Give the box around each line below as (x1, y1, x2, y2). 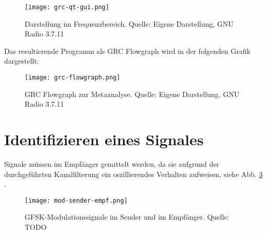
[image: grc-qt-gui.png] (25, 4, 109, 11)
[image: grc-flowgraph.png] (25, 74, 121, 82)
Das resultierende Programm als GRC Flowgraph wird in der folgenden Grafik (4, 45, 251, 56)
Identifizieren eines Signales (4, 129, 204, 150)
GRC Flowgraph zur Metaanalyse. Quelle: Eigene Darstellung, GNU (25, 88, 240, 99)
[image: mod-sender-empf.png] (25, 197, 128, 204)
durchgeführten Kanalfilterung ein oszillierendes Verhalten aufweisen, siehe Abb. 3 (4, 168, 263, 179)
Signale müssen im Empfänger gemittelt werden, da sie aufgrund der (4, 159, 220, 169)
